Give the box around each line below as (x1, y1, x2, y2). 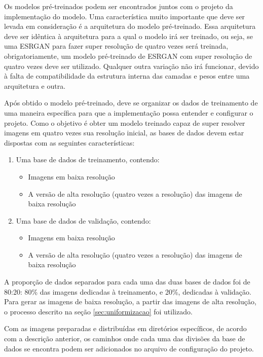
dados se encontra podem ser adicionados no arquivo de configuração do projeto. (4, 343, 254, 353)
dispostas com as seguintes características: (4, 137, 135, 148)
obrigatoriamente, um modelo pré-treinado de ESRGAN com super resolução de (4, 50, 252, 61)
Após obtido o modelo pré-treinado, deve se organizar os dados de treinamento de (4, 97, 258, 108)
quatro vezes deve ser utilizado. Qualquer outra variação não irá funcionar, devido (4, 60, 259, 71)
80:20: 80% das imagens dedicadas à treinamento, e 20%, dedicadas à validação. (4, 286, 251, 297)
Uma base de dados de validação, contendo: (16, 215, 151, 226)
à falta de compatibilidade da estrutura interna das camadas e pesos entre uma (4, 70, 250, 81)
